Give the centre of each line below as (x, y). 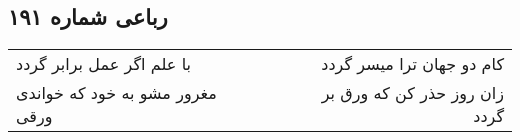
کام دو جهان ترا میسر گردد (412, 64)
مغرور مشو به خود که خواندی (116, 93)
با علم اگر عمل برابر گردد (103, 64)
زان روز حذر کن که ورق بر (412, 93)
